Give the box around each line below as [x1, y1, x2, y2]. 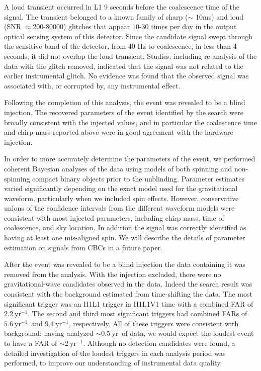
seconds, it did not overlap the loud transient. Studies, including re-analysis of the [4, 50, 257, 61]
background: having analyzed [4, 328, 94, 338]
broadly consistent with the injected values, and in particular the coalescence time [4, 117, 257, 127]
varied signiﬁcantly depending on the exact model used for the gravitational [4, 183, 238, 194]
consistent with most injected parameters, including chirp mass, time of [4, 212, 224, 223]
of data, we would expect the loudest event [122, 328, 254, 338]
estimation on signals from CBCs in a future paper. [4, 242, 162, 252]
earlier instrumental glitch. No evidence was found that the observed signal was [4, 70, 249, 81]
